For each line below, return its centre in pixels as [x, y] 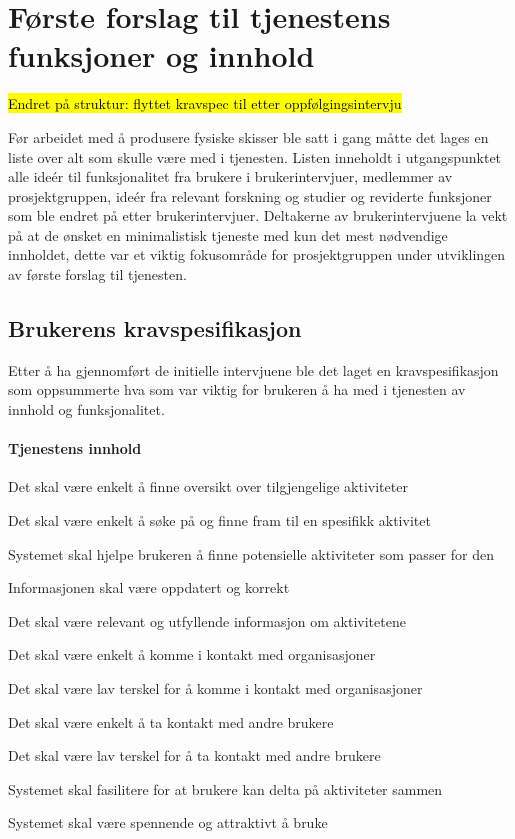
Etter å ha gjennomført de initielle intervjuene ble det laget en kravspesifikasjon [253, 369]
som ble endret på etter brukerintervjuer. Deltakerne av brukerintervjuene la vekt [258, 215]
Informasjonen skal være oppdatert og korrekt [149, 587]
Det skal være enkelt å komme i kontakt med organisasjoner [192, 654]
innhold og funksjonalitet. [86, 409]
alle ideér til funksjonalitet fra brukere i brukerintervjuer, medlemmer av [230, 176]
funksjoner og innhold [161, 55]
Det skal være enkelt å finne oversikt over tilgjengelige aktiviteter [208, 486]
